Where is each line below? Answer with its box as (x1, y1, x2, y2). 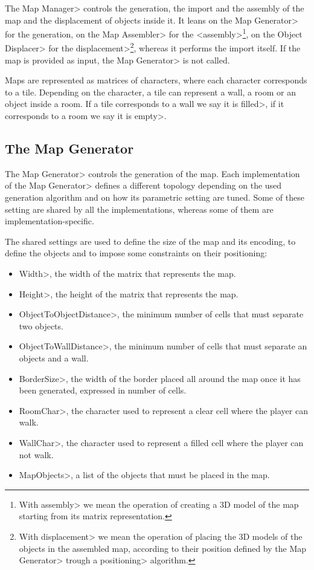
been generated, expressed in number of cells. (19, 384, 187, 397)
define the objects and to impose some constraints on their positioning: (5, 247, 268, 259)
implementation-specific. (5, 215, 94, 227)
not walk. (19, 448, 54, 461)
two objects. (19, 319, 63, 332)
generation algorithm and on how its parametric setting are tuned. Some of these (5, 191, 304, 204)
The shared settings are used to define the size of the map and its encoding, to (5, 235, 296, 247)
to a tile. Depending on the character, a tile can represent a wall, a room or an (5, 85, 296, 98)
